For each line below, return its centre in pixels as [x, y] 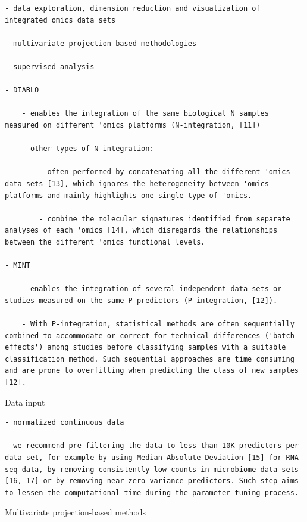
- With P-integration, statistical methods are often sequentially [158, 324]
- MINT [18, 266]
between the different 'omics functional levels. [105, 242]
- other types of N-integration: [88, 149]
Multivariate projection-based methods [76, 512]
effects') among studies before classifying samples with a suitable [145, 348]
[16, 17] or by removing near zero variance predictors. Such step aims [152, 481]
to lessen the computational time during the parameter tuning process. [152, 492]
